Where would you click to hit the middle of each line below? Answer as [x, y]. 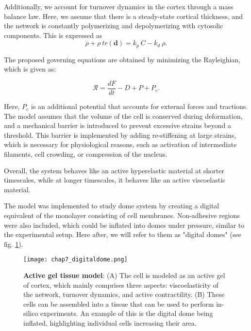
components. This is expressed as [53, 35]
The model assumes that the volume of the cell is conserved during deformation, [123, 116]
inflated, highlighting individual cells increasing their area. [110, 323]
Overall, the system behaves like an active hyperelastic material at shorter [114, 170]
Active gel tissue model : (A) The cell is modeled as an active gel [124, 275]
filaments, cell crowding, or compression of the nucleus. [86, 154]
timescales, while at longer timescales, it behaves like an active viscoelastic [115, 180]
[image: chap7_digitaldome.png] [75, 260]
